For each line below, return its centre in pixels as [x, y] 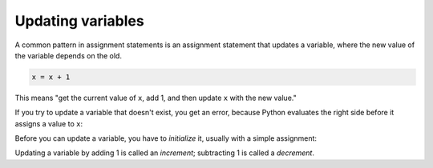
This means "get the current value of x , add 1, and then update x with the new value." [156, 98]
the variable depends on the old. [68, 55]
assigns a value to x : [49, 123]
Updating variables [79, 21]
